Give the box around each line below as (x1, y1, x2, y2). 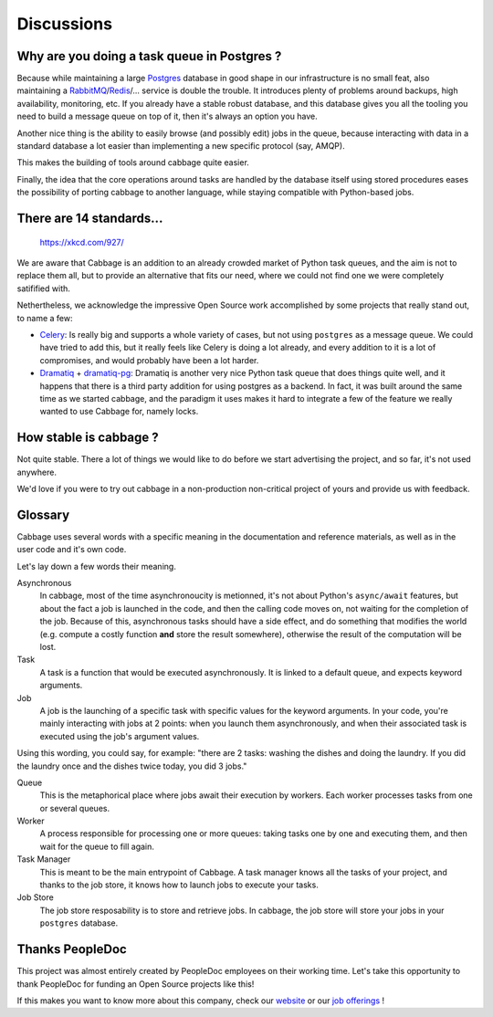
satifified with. (16, 283, 70, 294)
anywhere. (16, 467, 57, 477)
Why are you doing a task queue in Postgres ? (16, 48, 282, 64)
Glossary (16, 507, 70, 522)
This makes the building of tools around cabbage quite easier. (16, 157, 250, 168)
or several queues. (39, 802, 110, 813)
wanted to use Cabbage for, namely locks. (39, 406, 199, 417)
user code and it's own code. (16, 544, 127, 555)
